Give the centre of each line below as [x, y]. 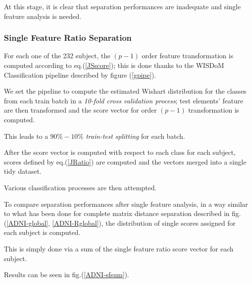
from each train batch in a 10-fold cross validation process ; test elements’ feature [124, 100]
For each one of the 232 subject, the [57, 56]
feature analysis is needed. [43, 16]
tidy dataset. [23, 171]
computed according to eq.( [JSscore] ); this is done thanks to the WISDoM [114, 65]
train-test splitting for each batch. [135, 136]
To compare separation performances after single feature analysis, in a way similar [126, 204]
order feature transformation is [188, 56]
